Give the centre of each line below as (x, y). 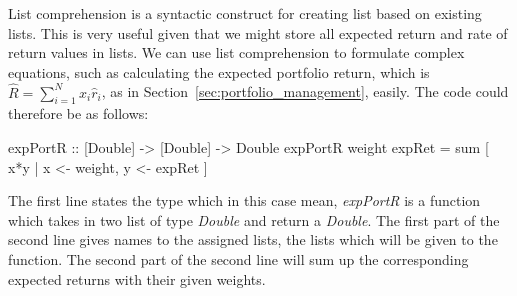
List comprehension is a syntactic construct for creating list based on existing (245, 13)
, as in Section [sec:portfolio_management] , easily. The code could (305, 91)
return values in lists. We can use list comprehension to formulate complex (236, 52)
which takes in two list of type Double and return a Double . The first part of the (254, 219)
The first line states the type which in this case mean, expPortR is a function (244, 200)
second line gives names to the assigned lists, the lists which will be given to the (253, 239)
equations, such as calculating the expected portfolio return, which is (219, 71)
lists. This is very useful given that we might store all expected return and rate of (258, 32)
